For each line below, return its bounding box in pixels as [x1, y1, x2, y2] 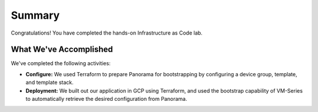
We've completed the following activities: [11, 60, 111, 67]
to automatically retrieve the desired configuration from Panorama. [25, 96, 188, 103]
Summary [11, 9, 60, 22]
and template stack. [25, 79, 74, 86]
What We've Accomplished [11, 45, 113, 55]
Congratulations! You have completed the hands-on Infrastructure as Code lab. [11, 29, 203, 36]
